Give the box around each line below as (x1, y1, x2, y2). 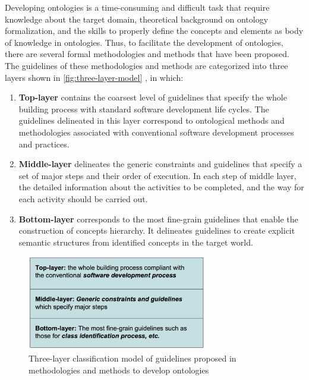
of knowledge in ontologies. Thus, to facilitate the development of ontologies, (5, 36, 283, 48)
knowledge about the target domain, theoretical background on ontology (5, 12, 269, 25)
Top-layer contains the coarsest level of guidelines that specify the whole (18, 91, 287, 103)
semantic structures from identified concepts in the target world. (18, 235, 253, 248)
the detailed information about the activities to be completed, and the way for (18, 181, 304, 193)
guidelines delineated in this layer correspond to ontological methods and (18, 114, 285, 127)
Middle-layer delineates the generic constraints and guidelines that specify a (18, 158, 302, 170)
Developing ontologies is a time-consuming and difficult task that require (5, 1, 270, 13)
